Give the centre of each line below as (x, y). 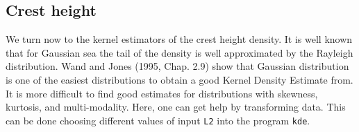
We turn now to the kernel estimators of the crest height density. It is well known (179, 39)
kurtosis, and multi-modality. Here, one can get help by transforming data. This (176, 107)
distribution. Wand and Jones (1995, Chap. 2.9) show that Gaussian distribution (177, 66)
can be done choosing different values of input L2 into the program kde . (158, 120)
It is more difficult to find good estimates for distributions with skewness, (162, 93)
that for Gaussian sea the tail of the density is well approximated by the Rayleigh (179, 52)
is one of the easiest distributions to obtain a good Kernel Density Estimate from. (179, 79)
